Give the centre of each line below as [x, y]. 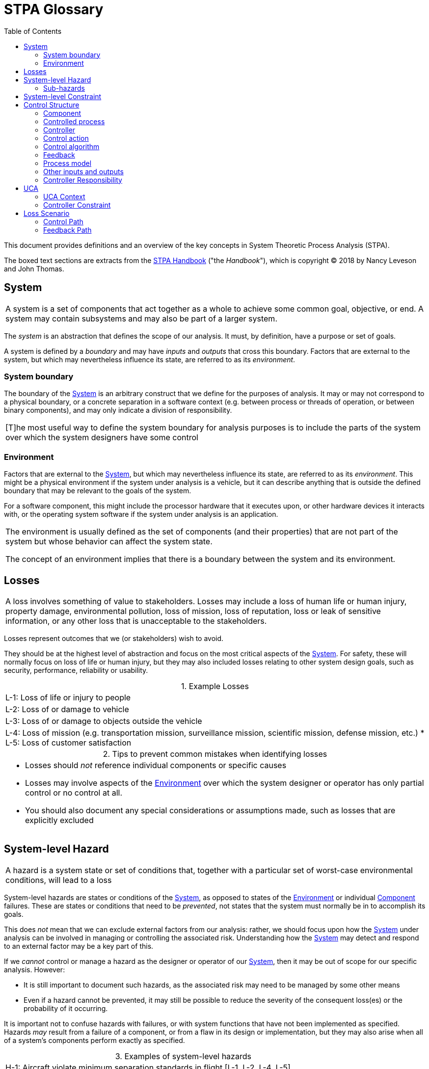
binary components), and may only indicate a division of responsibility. [118, 410]
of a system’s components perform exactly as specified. [94, 1040]
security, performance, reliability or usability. [76, 670]
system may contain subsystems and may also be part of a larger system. [141, 318]
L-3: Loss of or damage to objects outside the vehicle [104, 721]
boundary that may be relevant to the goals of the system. [98, 491]
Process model [67, 163]
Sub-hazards [64, 88]
